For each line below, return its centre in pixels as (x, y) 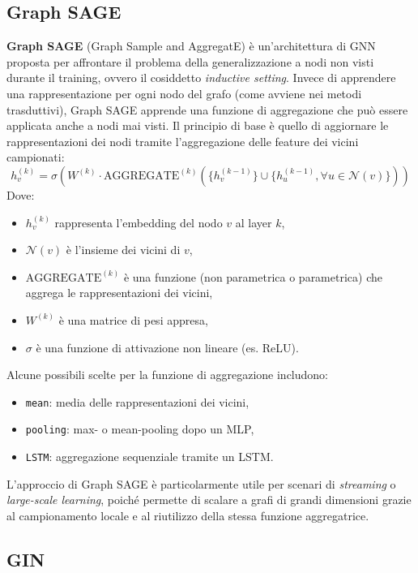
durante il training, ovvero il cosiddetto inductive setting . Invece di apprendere (201, 78)
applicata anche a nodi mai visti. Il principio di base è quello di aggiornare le (198, 125)
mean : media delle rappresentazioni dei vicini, (137, 401)
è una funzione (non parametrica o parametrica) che (253, 276)
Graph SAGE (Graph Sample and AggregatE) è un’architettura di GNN (191, 46)
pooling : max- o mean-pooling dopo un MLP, (140, 429)
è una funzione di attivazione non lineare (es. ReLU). (167, 347)
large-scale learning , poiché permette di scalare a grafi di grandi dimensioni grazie (209, 500)
